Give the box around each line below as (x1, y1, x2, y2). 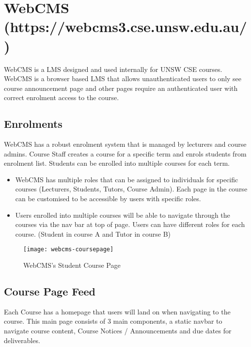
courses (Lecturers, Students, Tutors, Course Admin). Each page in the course (15, 184, 248, 194)
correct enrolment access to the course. (4, 92, 119, 103)
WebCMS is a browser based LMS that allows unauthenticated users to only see (4, 73, 242, 84)
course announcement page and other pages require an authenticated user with (4, 83, 238, 93)
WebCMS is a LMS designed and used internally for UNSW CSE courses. (4, 64, 222, 74)
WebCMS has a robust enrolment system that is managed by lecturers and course (4, 139, 247, 149)
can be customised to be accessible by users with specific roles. (15, 193, 201, 204)
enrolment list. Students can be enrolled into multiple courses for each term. (4, 158, 230, 168)
